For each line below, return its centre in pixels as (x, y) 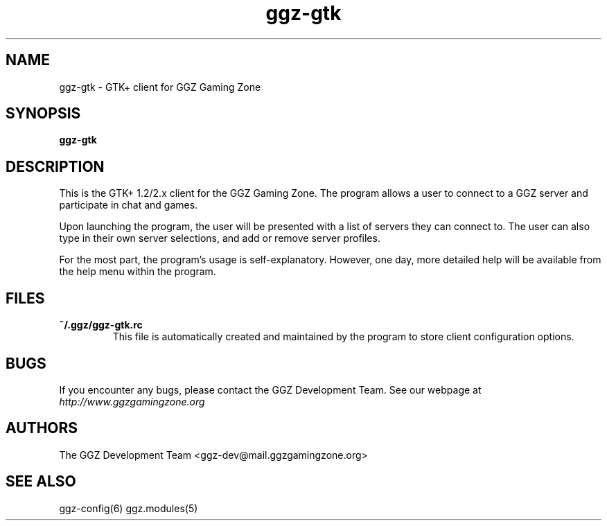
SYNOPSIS (43, 114)
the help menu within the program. (138, 272)
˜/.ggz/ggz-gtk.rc (101, 325)
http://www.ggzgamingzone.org (132, 401)
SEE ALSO (41, 482)
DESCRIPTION (55, 166)
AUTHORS (42, 428)
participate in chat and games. (129, 205)
